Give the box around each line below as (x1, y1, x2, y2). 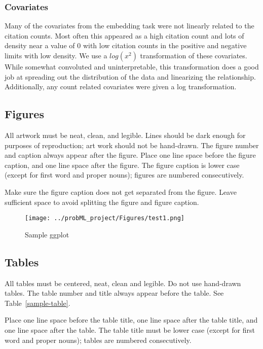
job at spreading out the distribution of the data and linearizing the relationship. (5, 71, 256, 82)
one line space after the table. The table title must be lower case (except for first (5, 324, 255, 335)
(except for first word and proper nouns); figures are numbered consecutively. (5, 169, 244, 180)
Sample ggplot (25, 229, 69, 239)
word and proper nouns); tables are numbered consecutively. (5, 334, 192, 345)
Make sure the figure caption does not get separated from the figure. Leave (5, 186, 237, 197)
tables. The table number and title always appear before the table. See (5, 288, 224, 298)
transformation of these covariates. (140, 50, 247, 60)
